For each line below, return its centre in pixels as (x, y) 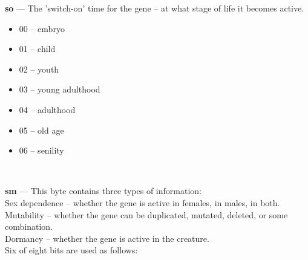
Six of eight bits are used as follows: (71, 250)
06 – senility (41, 150)
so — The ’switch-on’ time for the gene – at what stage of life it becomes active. (155, 8)
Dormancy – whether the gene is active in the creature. (107, 238)
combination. (29, 226)
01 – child (37, 49)
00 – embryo (42, 28)
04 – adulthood (47, 109)
